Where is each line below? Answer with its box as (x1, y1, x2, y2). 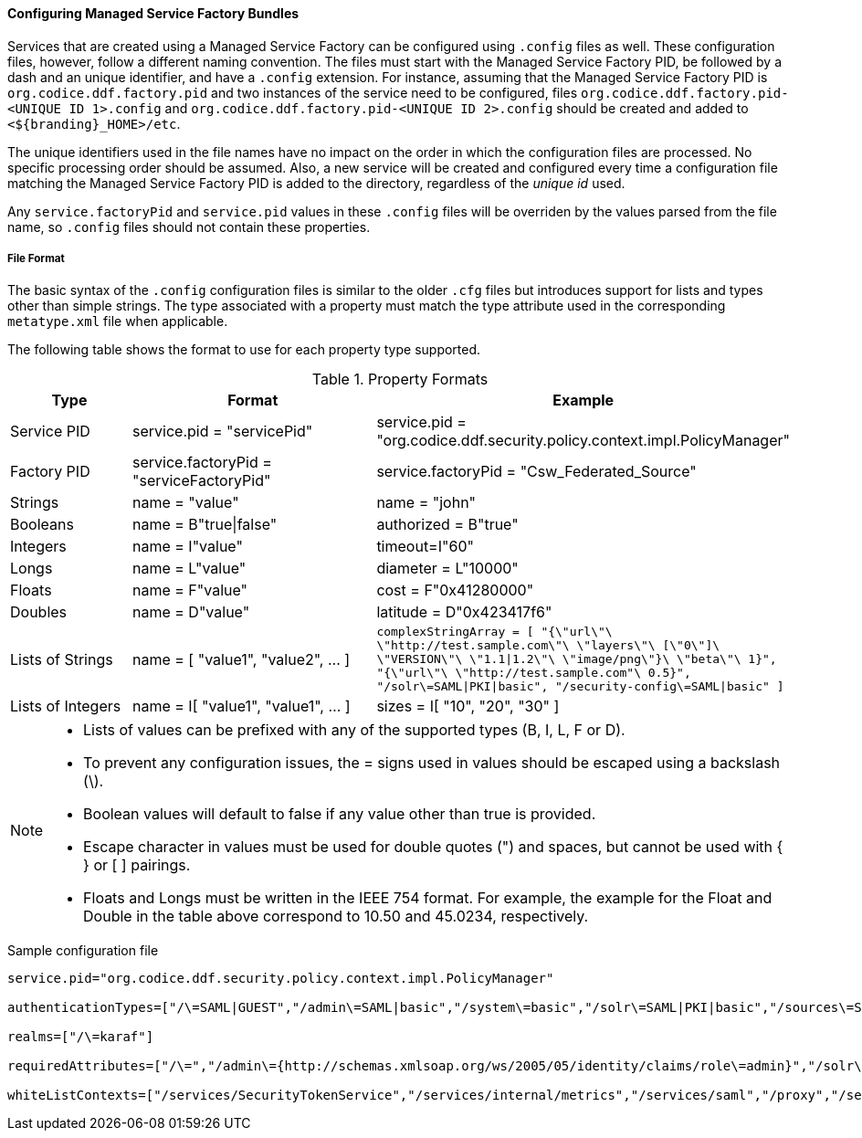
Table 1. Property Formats (311, 370, 489, 389)
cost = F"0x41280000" (376, 581, 534, 600)
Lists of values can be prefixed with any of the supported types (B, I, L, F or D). (83, 721, 625, 740)
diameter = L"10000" (376, 559, 519, 578)
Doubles (10, 603, 68, 622)
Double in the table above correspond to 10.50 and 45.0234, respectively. (83, 907, 589, 926)
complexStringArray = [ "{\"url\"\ (376, 625, 613, 639)
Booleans (10, 515, 74, 534)
